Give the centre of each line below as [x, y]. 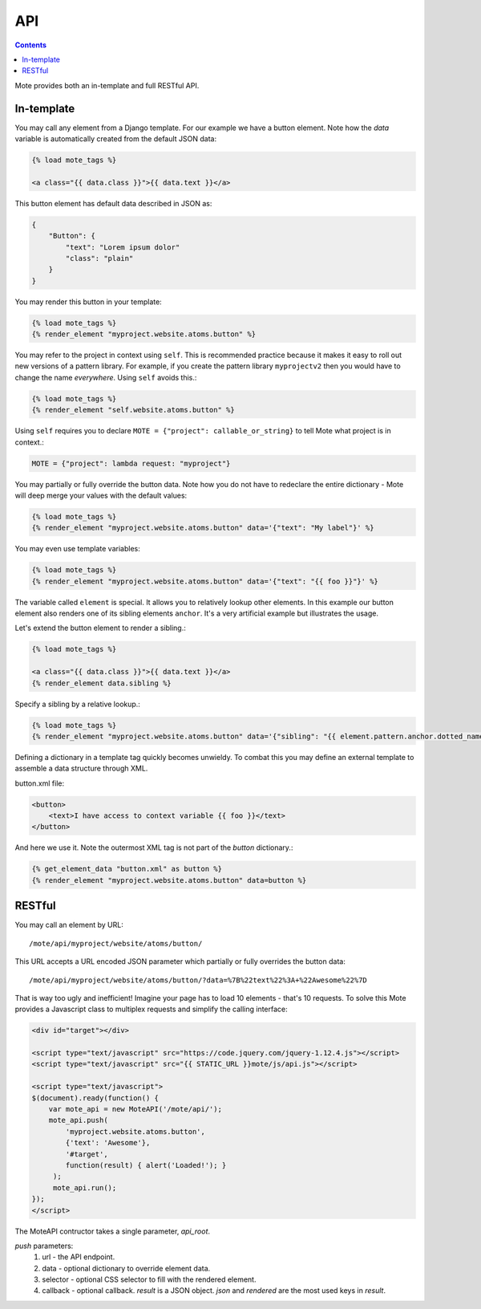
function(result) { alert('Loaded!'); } [146, 1165]
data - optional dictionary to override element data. [126, 1268]
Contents [31, 45]
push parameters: [44, 1246]
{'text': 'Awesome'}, [108, 1143]
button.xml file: [39, 783]
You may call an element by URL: [69, 925]
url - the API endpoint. [79, 1257]
